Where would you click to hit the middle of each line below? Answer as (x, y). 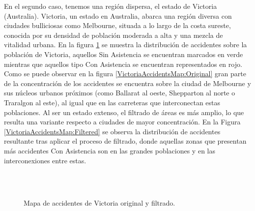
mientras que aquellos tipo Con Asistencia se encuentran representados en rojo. (123, 64)
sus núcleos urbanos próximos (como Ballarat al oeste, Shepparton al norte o (120, 93)
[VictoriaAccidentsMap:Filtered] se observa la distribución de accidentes (112, 131)
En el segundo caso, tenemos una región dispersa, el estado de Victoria (111, 6)
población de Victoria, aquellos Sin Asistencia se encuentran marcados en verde (124, 54)
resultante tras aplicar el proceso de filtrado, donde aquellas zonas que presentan (125, 141)
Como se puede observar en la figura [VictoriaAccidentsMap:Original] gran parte (125, 74)
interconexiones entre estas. (45, 160)
